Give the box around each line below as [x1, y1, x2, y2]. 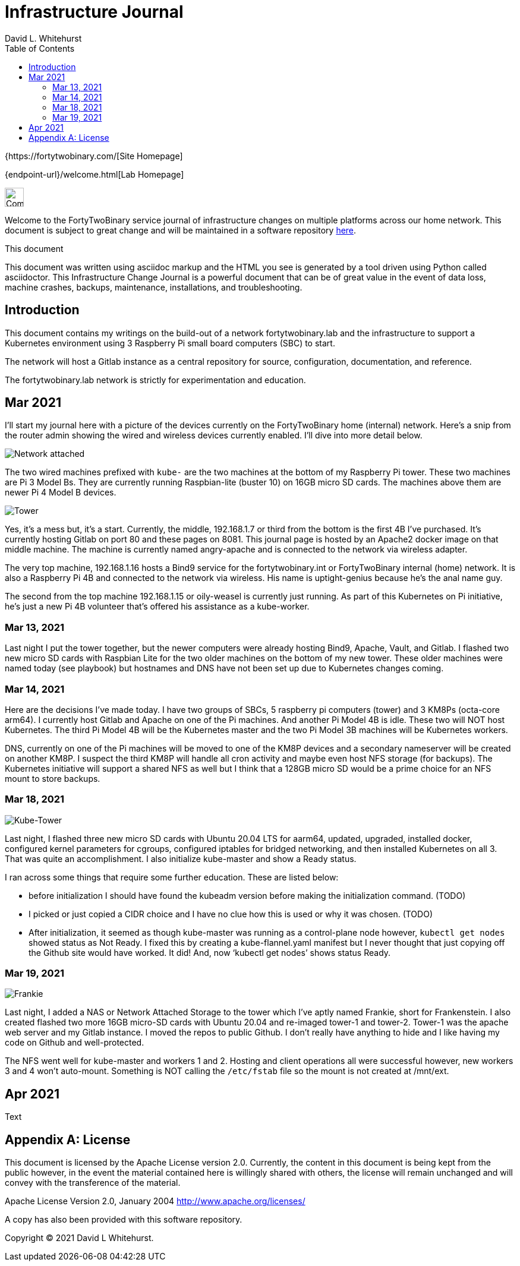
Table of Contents [5, 43, 75, 53]
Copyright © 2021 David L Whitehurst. [5, 1233, 154, 1243]
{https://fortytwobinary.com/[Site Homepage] [5, 150, 183, 161]
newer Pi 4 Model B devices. [5, 487, 116, 498]
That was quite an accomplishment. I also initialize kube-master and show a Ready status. [5, 853, 357, 864]
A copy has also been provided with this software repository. [5, 1214, 242, 1225]
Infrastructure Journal [5, 2, 184, 22]
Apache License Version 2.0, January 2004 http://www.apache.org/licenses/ [5, 1196, 305, 1207]
